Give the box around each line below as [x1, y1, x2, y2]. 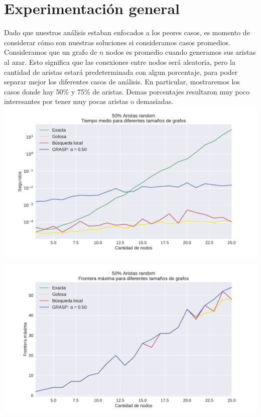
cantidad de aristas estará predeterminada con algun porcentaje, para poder [4, 66, 238, 77]
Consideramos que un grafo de [4, 47, 97, 57]
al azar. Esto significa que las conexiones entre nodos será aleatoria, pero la [4, 56, 235, 67]
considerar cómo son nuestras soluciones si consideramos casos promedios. [4, 37, 230, 47]
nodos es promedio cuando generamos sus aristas [106, 47, 256, 57]
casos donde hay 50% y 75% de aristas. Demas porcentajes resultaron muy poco [4, 86, 250, 96]
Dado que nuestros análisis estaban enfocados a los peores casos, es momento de [4, 27, 250, 38]
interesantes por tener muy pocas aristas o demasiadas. [4, 96, 174, 107]
